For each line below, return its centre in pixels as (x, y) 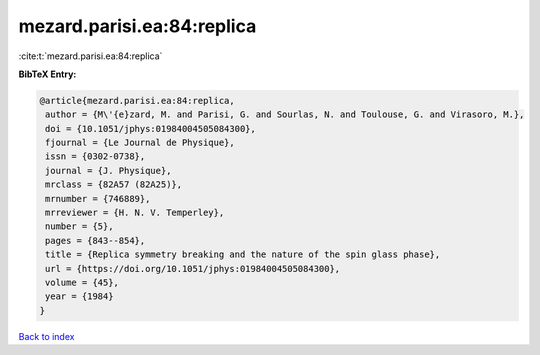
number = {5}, (79, 226)
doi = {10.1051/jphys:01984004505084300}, (151, 128)
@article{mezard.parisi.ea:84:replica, (137, 100)
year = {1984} (79, 296)
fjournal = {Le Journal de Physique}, (140, 143)
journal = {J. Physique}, (108, 170)
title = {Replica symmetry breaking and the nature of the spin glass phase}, (243, 254)
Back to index (46, 336)
